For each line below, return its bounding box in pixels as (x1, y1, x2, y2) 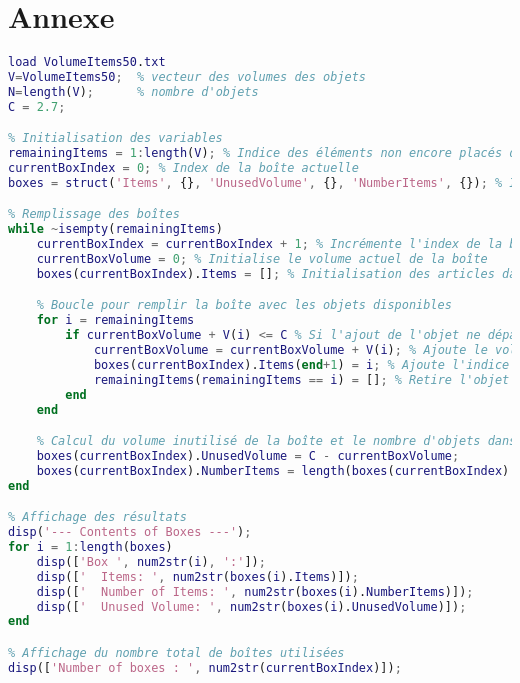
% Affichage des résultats (8, 510, 187, 525)
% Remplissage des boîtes (8, 207, 180, 222)
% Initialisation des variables (8, 131, 223, 146)
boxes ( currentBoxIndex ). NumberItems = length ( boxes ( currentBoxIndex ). (36, 463, 517, 478)
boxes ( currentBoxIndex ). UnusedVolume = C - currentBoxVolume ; (36, 449, 460, 463)
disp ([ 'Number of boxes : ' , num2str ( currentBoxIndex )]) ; (8, 660, 402, 675)
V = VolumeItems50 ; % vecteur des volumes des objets (8, 70, 367, 84)
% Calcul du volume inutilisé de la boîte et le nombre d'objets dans (36, 434, 517, 449)
